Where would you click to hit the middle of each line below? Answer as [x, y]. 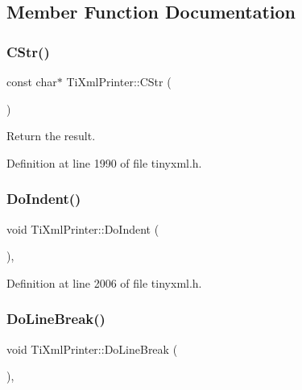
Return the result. [51, 136]
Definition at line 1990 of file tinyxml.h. [104, 162]
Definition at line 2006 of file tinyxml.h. [104, 282]
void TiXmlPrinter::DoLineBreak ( [92, 349]
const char [32, 81]
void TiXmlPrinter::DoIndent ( [83, 228]
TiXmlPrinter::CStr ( [119, 81]
